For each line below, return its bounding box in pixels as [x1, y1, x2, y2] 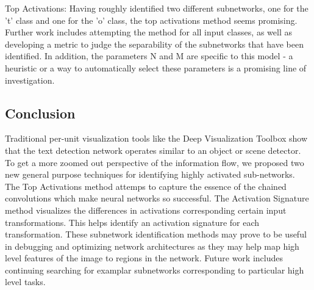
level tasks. [5, 275, 46, 288]
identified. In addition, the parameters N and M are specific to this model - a [5, 49, 293, 62]
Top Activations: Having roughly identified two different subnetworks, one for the [5, 2, 309, 14]
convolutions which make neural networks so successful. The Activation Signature [5, 192, 309, 205]
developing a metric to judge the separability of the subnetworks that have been [5, 37, 304, 50]
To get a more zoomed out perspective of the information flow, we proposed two [5, 156, 304, 169]
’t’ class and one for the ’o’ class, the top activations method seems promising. [5, 13, 298, 26]
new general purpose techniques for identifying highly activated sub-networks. [5, 168, 295, 181]
